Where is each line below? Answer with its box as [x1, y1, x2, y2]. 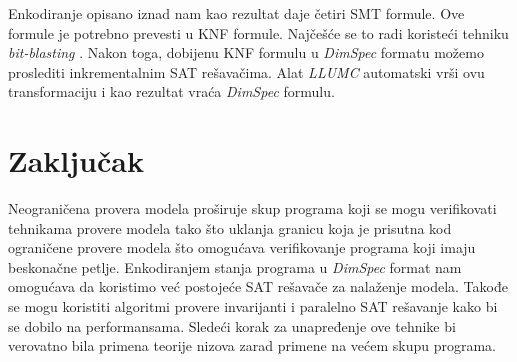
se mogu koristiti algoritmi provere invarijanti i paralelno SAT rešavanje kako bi [8, 296, 498, 317]
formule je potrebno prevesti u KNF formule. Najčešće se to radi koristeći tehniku [8, 22, 509, 43]
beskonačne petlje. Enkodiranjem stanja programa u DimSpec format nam [8, 256, 462, 277]
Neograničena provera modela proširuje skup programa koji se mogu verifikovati [8, 198, 497, 219]
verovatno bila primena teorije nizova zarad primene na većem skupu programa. [8, 335, 497, 356]
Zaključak [8, 140, 144, 181]
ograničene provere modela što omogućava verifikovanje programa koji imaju [8, 237, 476, 258]
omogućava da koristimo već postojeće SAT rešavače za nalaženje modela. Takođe [8, 276, 508, 297]
